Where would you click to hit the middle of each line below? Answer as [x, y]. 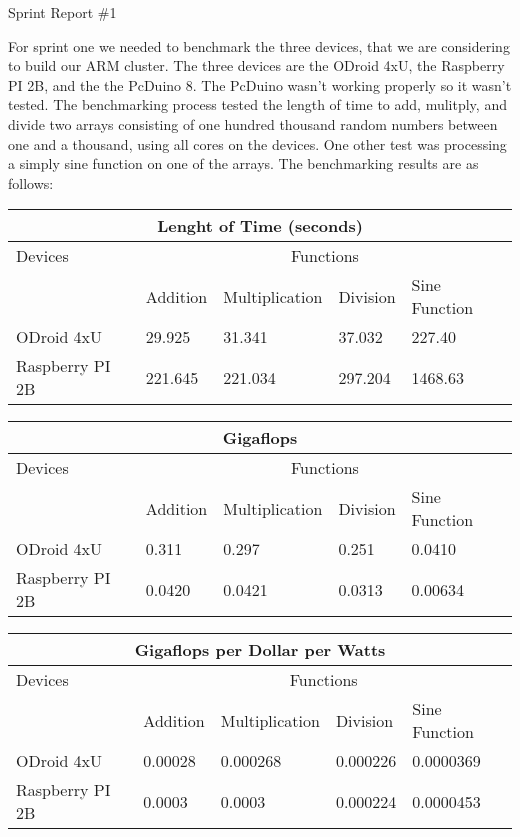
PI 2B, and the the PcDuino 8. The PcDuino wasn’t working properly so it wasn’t [260, 84]
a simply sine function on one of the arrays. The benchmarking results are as [243, 163]
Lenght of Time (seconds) [260, 226]
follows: [31, 182]
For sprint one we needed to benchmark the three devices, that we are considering [259, 45]
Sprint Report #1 [62, 12]
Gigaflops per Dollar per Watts [260, 650]
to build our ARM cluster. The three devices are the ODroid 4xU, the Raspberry [256, 65]
